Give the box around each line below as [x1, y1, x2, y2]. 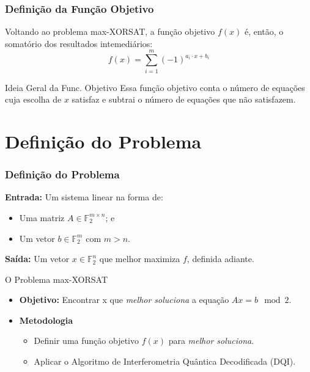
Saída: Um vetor [5, 252, 70, 265]
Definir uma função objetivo [34, 334, 139, 347]
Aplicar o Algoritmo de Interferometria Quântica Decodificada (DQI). [34, 355, 296, 368]
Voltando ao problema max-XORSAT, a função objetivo [5, 25, 215, 38]
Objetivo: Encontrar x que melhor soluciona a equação [19, 293, 229, 306]
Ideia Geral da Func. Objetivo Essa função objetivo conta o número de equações [5, 81, 305, 93]
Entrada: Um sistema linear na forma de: [5, 191, 163, 203]
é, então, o [244, 25, 284, 38]
